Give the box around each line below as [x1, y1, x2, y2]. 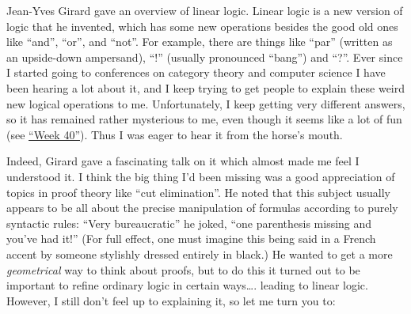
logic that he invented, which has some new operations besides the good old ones [6, 17, 398, 34]
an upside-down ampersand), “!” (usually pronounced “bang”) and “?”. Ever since [6, 48, 403, 65]
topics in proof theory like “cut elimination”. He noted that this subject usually [6, 183, 390, 200]
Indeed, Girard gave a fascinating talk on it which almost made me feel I [6, 153, 360, 169]
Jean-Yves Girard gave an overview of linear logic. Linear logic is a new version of [6, 2, 403, 18]
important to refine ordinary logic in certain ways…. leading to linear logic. [6, 277, 368, 293]
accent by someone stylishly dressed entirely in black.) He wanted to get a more [6, 245, 393, 262]
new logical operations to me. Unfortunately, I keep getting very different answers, [6, 95, 405, 112]
